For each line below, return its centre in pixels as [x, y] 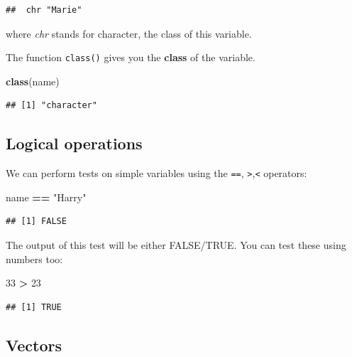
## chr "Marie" [44, 10]
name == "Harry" [46, 197]
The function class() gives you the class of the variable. [131, 57]
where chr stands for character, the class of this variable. [129, 33]
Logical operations [74, 143]
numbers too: [34, 259]
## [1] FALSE [36, 222]
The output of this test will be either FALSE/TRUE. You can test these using [176, 245]
